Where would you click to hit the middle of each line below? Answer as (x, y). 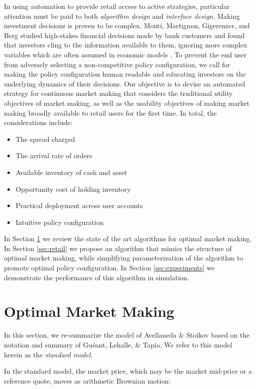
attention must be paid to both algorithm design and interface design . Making (122, 16)
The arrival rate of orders (54, 155)
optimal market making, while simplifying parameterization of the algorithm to (124, 258)
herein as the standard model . (48, 354)
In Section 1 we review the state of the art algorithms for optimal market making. (128, 238)
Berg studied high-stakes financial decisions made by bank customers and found (125, 35)
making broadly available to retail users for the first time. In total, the (110, 112)
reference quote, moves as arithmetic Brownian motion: (87, 380)
